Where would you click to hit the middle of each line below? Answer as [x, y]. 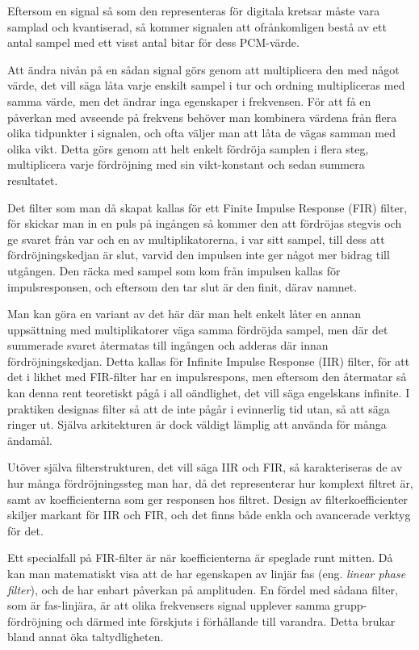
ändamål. [30, 440]
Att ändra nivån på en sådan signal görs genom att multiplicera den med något [203, 69]
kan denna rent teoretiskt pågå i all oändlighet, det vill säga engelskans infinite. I [209, 393]
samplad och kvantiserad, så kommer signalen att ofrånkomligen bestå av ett [197, 26]
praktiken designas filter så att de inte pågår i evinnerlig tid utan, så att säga [199, 408]
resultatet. [33, 180]
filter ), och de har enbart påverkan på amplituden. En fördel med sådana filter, [203, 589]
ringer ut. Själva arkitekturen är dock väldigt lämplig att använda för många [197, 424]
